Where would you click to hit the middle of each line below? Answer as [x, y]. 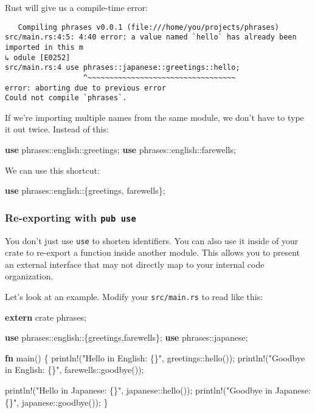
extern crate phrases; [46, 317]
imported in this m [44, 47]
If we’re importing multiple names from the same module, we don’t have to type [154, 117]
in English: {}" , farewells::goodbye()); [74, 370]
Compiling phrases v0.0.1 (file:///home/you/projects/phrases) [149, 27]
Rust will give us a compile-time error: [76, 7]
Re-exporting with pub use [71, 217]
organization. [29, 276]
